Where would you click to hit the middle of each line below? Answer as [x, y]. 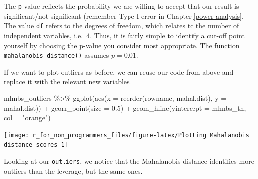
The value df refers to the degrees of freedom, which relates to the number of [122, 26]
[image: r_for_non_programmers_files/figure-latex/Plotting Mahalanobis [127, 135]
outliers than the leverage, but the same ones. [73, 170]
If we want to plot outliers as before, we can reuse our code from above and [119, 71]
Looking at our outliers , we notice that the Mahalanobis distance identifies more [129, 161]
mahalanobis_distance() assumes [57, 55]
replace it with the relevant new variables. [68, 81]
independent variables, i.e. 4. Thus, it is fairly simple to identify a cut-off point [124, 35]
